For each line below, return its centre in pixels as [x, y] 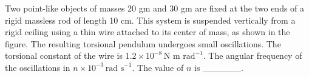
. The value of [158, 67]
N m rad [179, 57]
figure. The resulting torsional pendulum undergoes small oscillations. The [143, 43]
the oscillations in [38, 67]
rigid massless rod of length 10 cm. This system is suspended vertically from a [150, 20]
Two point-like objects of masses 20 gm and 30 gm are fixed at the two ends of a [155, 8]
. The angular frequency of [253, 55]
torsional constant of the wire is [64, 55]
